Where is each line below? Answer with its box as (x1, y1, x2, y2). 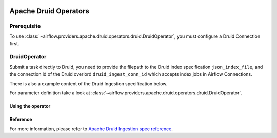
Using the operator (9, 103, 51, 109)
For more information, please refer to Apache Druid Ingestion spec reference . (9, 126, 173, 132)
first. (9, 41, 19, 47)
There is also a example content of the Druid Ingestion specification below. (9, 81, 168, 87)
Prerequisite (9, 23, 41, 30)
